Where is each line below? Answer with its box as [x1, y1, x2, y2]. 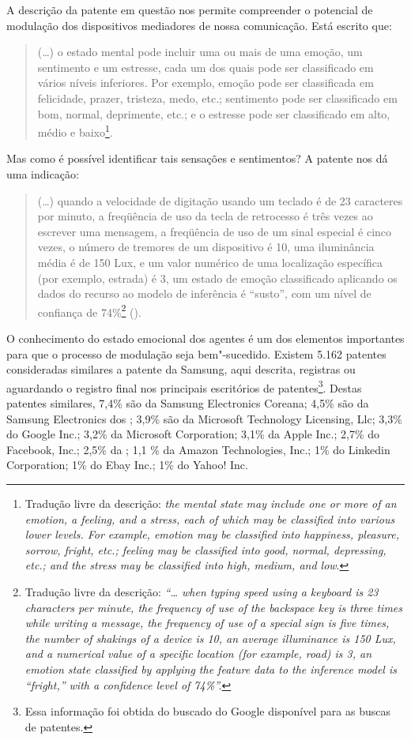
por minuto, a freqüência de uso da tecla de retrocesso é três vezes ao [37, 208, 373, 224]
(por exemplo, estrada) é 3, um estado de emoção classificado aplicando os [37, 269, 398, 286]
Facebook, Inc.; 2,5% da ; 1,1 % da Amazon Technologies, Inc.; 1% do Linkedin [6, 441, 390, 457]
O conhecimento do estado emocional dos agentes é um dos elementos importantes [6, 330, 405, 346]
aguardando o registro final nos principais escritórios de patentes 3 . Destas [6, 377, 362, 396]
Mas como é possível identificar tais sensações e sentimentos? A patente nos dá [6, 150, 388, 167]
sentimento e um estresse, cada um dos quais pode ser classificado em [37, 58, 374, 75]
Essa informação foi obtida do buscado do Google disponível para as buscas [25, 703, 390, 719]
